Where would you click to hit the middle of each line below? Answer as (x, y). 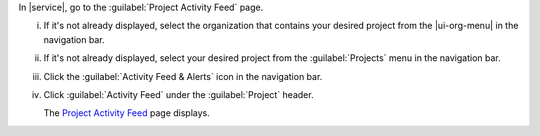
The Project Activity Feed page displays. (126, 113)
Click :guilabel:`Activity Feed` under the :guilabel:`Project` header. (178, 94)
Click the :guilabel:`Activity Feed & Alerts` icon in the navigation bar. (183, 76)
